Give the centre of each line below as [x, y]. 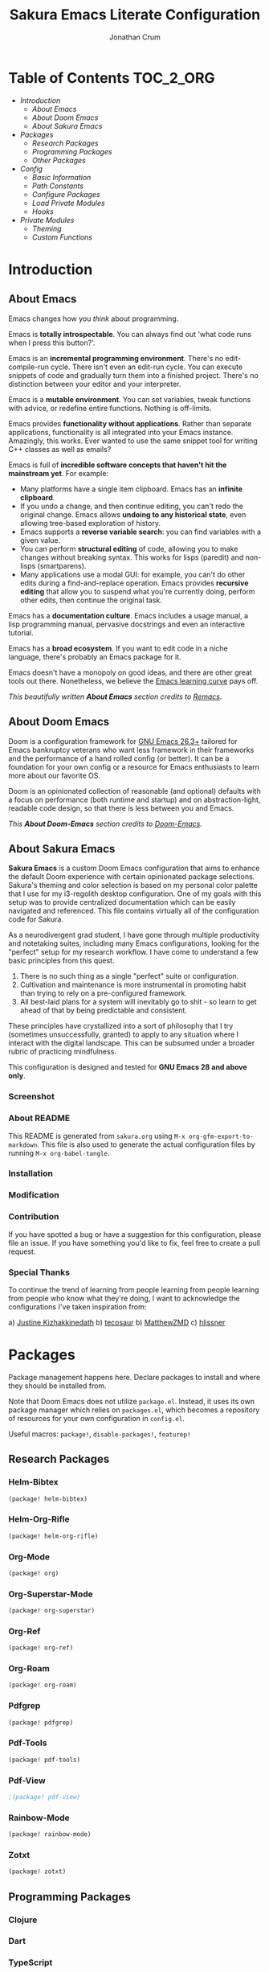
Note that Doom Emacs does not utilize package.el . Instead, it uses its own [132, 1401]
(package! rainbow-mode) [50, 1834]
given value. [40, 540]
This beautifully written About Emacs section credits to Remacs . [115, 696]
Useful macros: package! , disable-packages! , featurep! [100, 1434]
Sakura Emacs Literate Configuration [135, 15]
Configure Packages [66, 194]
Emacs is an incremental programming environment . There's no [116, 358]
